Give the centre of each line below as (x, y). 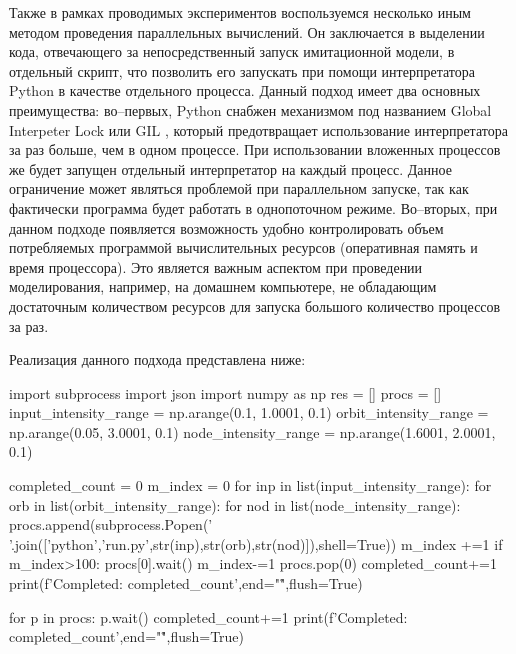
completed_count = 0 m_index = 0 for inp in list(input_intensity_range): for (250, 485)
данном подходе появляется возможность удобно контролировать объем (226, 227)
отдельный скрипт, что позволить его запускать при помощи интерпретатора (242, 70)
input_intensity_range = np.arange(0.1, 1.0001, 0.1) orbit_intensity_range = (249, 412)
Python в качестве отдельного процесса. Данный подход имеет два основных (245, 90)
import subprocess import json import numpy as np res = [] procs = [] (225, 392)
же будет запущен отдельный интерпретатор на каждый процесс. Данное (230, 168)
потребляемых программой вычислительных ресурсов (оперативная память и (243, 247)
